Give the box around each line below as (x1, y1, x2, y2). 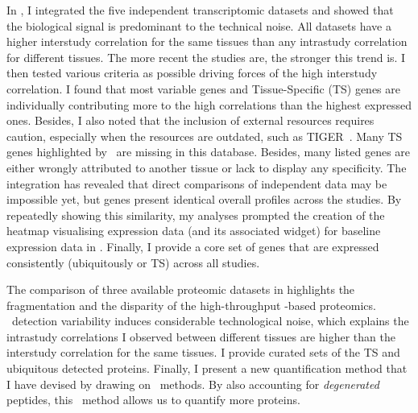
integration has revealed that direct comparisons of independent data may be (6, 175, 387, 192)
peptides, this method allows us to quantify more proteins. (6, 391, 300, 408)
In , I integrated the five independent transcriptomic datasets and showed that (6, 2, 394, 18)
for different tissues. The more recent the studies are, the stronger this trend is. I (6, 48, 406, 65)
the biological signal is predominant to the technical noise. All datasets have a (6, 17, 391, 34)
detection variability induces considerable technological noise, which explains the (11, 312, 409, 329)
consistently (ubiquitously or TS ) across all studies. (6, 254, 260, 271)
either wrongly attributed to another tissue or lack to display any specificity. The (6, 159, 407, 176)
